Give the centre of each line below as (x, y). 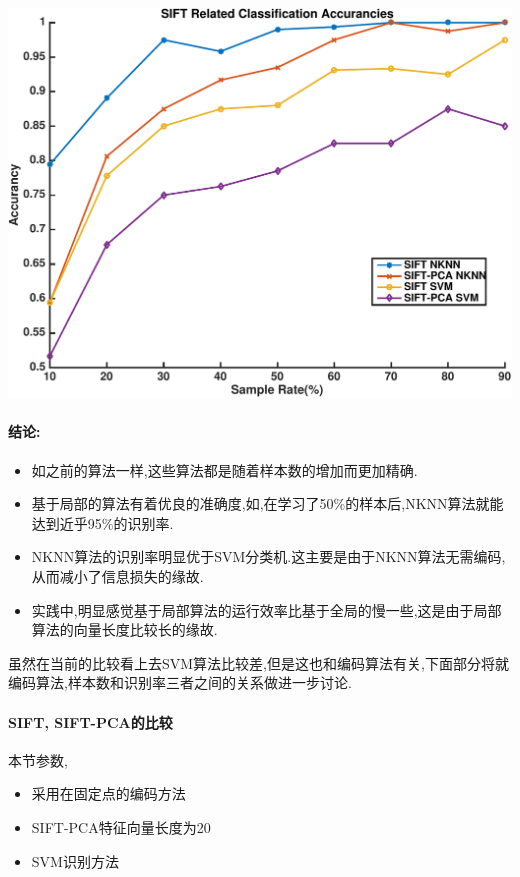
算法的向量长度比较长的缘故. (124, 629)
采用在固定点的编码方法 (108, 793)
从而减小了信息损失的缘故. (117, 576)
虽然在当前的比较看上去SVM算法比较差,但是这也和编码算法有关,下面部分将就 (258, 662)
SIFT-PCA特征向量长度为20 (121, 827)
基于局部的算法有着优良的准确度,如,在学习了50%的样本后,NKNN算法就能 (267, 503)
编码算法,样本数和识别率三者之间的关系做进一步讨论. (180, 682)
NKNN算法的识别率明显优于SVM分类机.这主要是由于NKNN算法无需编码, (268, 556)
